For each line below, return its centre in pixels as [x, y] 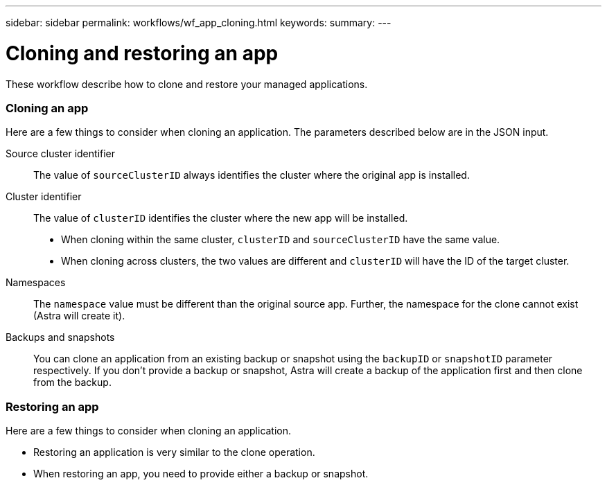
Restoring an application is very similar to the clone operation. [174, 452]
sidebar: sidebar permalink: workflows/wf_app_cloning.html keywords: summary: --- [199, 23]
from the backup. [72, 382]
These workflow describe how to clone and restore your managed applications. [187, 84]
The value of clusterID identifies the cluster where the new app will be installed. [221, 218]
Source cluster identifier [61, 154]
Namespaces [36, 283]
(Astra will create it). [79, 316]
